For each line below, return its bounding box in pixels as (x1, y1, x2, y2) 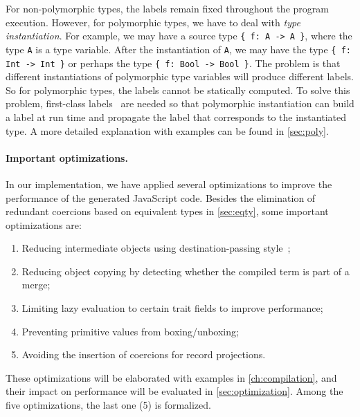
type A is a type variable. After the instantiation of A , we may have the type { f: (6, 41, 351, 56)
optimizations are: (6, 217, 82, 232)
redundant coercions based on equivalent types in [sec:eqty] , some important (6, 204, 329, 219)
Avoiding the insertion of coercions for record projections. (21, 347, 266, 362)
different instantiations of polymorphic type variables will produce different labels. (6, 69, 354, 84)
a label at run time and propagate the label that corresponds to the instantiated (6, 109, 346, 124)
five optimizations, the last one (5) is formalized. (6, 398, 211, 412)
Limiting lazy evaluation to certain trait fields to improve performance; (21, 301, 323, 315)
